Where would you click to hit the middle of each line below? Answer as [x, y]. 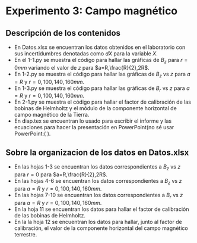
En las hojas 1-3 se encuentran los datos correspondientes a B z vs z [97, 167]
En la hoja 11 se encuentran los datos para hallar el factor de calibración [101, 209]
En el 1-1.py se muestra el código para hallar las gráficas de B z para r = [101, 61]
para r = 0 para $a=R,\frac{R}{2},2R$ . [61, 175]
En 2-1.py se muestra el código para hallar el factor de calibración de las [102, 102]
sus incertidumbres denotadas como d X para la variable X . [86, 54]
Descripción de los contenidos [63, 33]
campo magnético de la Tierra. [52, 115]
